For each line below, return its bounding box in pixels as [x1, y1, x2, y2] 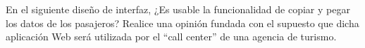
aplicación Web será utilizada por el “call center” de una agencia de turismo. [6, 29, 337, 44]
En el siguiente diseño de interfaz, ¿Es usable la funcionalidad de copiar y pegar [6, 2, 350, 16]
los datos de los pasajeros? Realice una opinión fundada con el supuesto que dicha [6, 15, 359, 30]
